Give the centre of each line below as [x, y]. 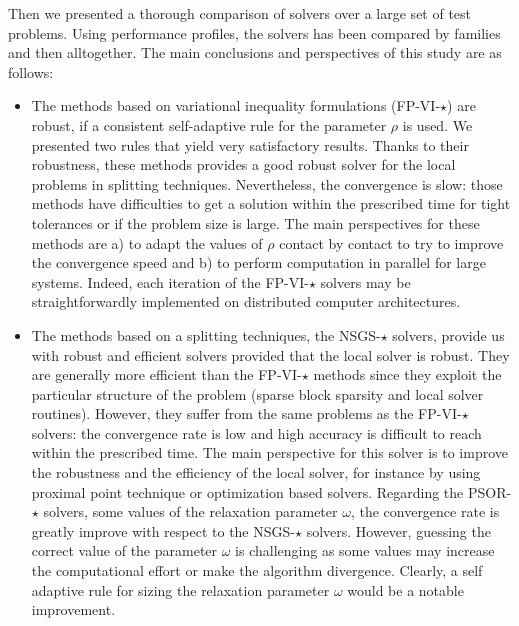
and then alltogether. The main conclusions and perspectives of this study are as [255, 52]
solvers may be [365, 281]
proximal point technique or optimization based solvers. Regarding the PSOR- [271, 491]
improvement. [73, 609]
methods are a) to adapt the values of [147, 242]
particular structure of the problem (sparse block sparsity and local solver [257, 393]
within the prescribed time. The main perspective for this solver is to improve [270, 452]
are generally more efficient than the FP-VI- [166, 374]
